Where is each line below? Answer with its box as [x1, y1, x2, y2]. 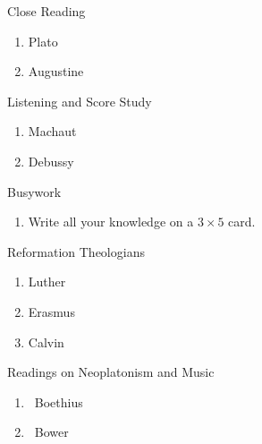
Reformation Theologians [7, 242, 145, 260]
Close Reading [7, 2, 86, 20]
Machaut [28, 122, 77, 141]
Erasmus [28, 302, 75, 320]
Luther [28, 272, 66, 291]
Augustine [28, 62, 84, 81]
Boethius [34, 392, 83, 411]
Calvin [28, 332, 64, 351]
